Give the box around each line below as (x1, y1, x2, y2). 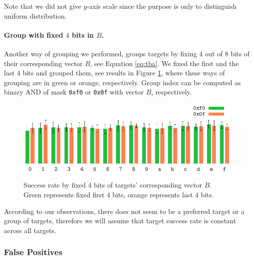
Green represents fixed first (23, 189, 105, 199)
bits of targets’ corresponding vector (93, 180, 202, 190)
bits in (71, 29, 94, 40)
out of (205, 48, 223, 58)
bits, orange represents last (112, 189, 193, 199)
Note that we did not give (4, 1, 81, 11)
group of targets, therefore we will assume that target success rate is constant (4, 215, 236, 226)
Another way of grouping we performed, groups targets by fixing (4, 48, 197, 58)
